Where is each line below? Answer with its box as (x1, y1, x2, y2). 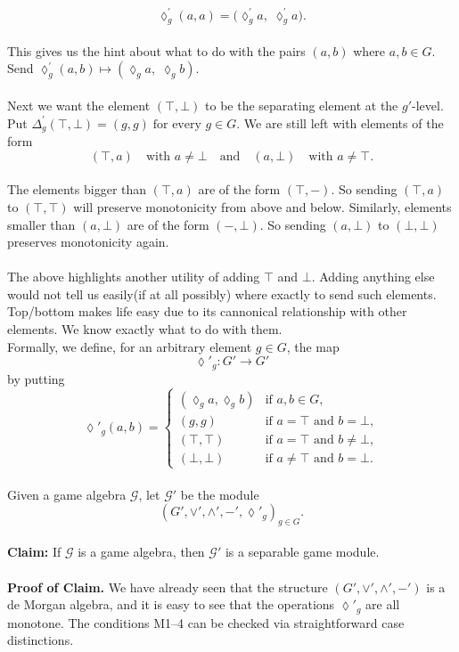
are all (365, 595, 400, 614)
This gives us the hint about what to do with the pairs (7, 41, 306, 60)
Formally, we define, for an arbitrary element (7, 337, 252, 355)
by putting (7, 369, 65, 387)
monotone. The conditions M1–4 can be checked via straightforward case (7, 613, 405, 632)
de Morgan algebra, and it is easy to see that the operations (7, 595, 335, 614)
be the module (180, 485, 259, 503)
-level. (412, 96, 444, 115)
